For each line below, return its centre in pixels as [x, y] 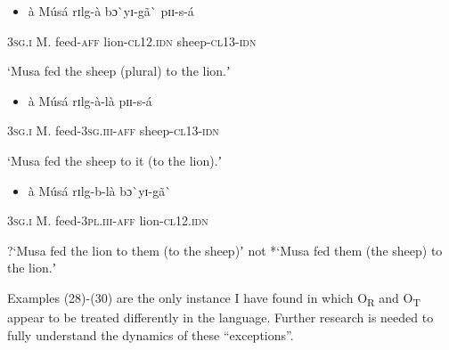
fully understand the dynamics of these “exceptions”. [151, 334]
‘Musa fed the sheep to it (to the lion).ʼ [115, 160]
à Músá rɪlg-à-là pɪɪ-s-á [90, 100]
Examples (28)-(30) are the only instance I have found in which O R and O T [214, 298]
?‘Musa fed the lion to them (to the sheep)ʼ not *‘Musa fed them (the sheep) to [225, 250]
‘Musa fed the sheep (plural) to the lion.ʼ [119, 71]
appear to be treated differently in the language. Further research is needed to [220, 317]
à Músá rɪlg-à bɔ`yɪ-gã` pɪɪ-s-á [111, 11]
